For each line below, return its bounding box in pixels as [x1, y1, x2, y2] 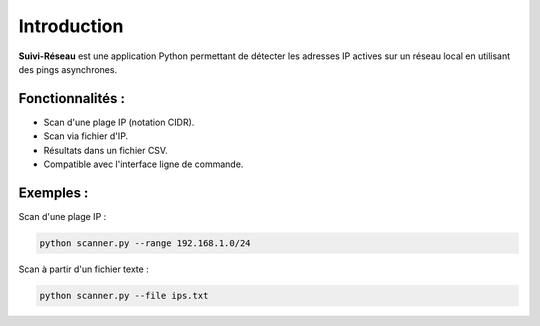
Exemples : [18, 184, 89, 201]
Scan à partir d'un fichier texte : [18, 263, 149, 275]
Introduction [18, 15, 124, 37]
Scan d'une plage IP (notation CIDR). [43, 116, 195, 128]
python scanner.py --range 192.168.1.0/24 [39, 237, 251, 249]
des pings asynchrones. [18, 63, 118, 75]
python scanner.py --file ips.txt [39, 290, 209, 301]
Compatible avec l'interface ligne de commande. [43, 158, 244, 170]
